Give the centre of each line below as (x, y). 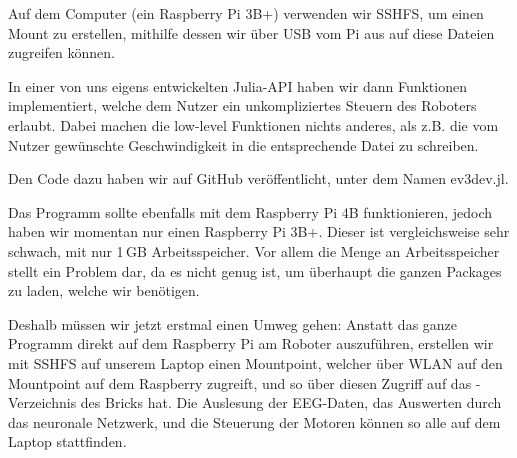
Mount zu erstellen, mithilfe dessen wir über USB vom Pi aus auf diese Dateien (251, 32)
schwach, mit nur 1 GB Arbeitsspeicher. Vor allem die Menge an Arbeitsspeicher (254, 250)
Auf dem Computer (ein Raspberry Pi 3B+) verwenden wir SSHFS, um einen (246, 13)
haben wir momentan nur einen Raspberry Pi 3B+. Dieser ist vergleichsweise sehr (259, 231)
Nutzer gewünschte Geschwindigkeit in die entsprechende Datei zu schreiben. (243, 144)
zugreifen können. (62, 52)
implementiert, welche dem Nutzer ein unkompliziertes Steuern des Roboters (242, 105)
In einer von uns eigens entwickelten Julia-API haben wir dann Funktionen (237, 85)
